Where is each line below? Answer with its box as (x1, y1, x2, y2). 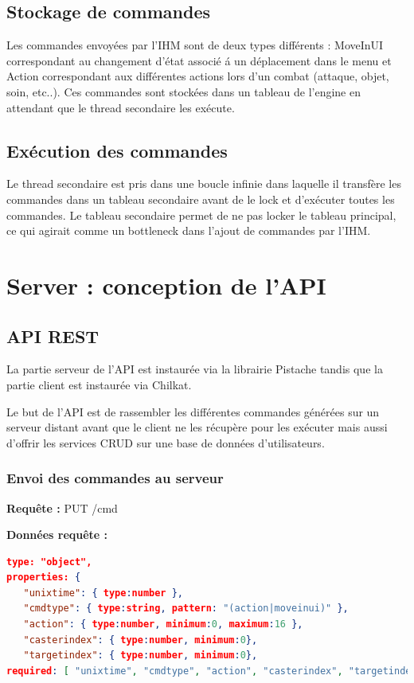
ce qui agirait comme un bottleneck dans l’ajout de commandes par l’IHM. (6, 222, 371, 239)
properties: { (6, 572, 81, 583)
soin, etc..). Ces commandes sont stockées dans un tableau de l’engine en (6, 83, 361, 100)
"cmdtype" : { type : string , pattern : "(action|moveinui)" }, (23, 603, 349, 615)
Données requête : (6, 526, 108, 543)
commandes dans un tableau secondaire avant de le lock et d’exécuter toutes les (6, 190, 395, 207)
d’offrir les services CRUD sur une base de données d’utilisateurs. (6, 434, 325, 451)
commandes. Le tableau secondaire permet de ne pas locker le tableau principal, (6, 206, 396, 223)
